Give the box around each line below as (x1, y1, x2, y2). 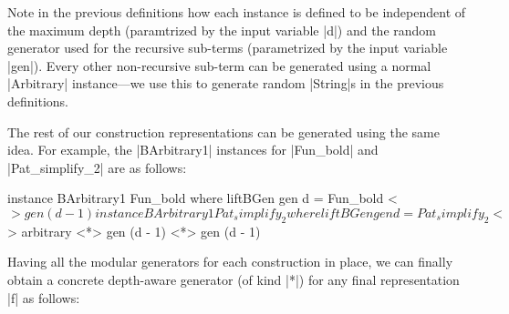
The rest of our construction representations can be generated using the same (7, 122, 440, 141)
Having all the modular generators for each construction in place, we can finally (7, 252, 453, 271)
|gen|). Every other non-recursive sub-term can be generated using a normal (7, 56, 431, 75)
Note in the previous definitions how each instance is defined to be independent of (7, 3, 466, 21)
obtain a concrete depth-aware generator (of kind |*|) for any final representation (7, 269, 460, 289)
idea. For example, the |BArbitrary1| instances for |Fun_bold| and (7, 140, 379, 159)
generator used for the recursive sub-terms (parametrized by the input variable (7, 38, 448, 57)
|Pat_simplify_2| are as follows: (7, 157, 187, 177)
